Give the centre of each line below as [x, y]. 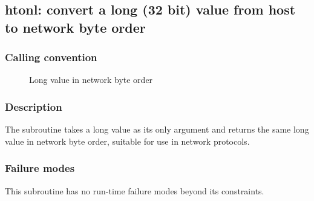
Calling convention [51, 57]
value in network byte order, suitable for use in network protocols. [127, 141]
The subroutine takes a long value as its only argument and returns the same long [157, 129]
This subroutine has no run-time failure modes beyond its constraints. [135, 190]
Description [34, 106]
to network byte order [75, 27]
